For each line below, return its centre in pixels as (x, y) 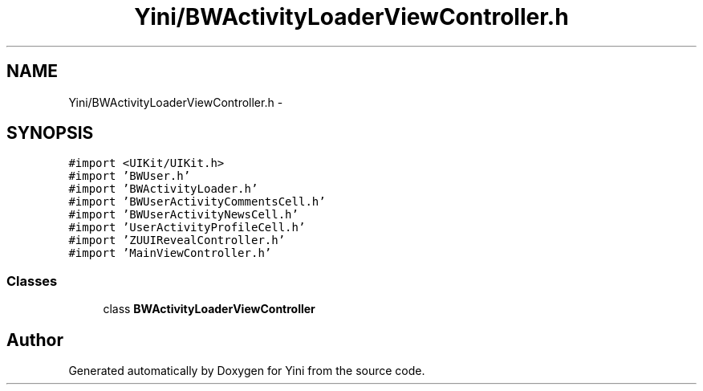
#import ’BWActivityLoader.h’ (163, 189)
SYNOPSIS (50, 133)
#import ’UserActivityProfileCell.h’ (187, 228)
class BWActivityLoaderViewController (209, 309)
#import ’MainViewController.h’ (170, 253)
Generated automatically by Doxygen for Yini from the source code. (247, 371)
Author (35, 340)
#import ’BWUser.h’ (130, 176)
